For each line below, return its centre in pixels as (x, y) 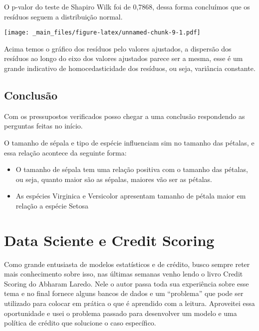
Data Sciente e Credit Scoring (109, 240)
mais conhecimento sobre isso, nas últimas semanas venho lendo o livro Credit (124, 274)
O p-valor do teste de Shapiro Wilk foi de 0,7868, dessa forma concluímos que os (127, 6)
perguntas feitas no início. (43, 126)
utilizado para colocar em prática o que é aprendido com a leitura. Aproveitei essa (129, 303)
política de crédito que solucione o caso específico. (80, 323)
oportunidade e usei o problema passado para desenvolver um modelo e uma (121, 313)
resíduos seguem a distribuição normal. (63, 16)
